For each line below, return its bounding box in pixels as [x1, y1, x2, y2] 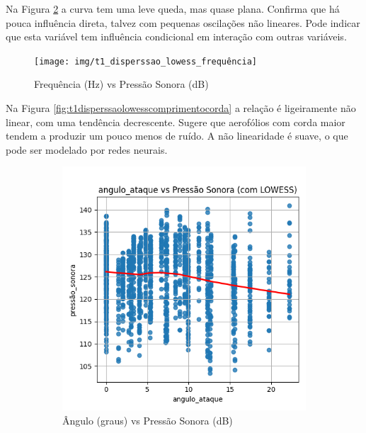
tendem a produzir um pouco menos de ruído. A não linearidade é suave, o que [6, 128, 348, 143]
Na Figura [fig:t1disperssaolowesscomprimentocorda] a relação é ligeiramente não [6, 101, 356, 116]
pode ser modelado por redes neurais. [6, 142, 168, 157]
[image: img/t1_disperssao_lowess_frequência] [34, 56, 257, 67]
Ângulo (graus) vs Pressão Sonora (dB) [62, 413, 233, 427]
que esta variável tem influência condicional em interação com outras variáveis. [6, 29, 347, 44]
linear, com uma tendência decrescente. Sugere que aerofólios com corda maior [6, 114, 345, 129]
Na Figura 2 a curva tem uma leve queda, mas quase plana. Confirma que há [6, 1, 340, 16]
